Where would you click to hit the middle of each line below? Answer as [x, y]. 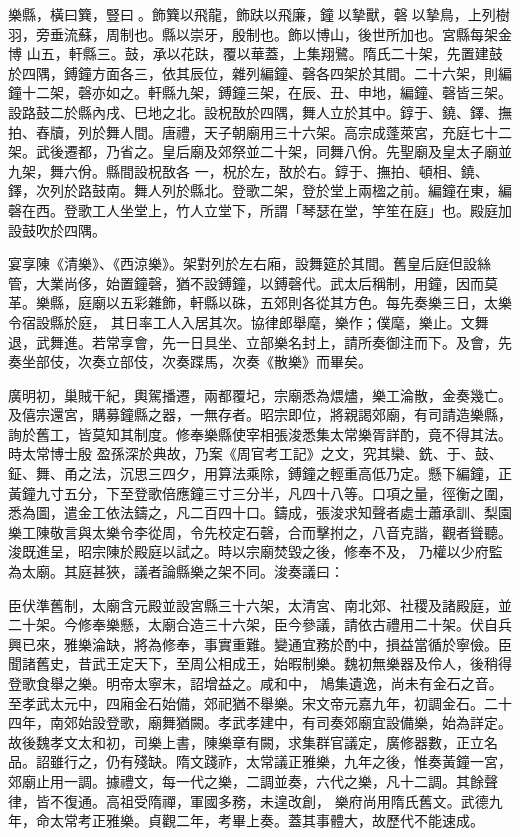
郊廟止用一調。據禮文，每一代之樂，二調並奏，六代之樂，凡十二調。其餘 [246, 780]
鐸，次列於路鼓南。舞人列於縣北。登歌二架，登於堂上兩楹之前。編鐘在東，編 [260, 190]
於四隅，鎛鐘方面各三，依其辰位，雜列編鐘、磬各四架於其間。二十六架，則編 [260, 72]
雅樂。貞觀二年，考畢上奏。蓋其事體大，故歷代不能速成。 [294, 820]
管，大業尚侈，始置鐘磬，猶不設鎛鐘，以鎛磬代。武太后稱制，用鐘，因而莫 [253, 282]
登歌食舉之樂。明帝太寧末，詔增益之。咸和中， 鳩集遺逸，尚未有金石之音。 [255, 683]
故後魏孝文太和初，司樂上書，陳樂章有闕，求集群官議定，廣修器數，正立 [246, 741]
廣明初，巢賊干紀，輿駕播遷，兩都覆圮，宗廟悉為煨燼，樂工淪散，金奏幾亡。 [260, 394]
